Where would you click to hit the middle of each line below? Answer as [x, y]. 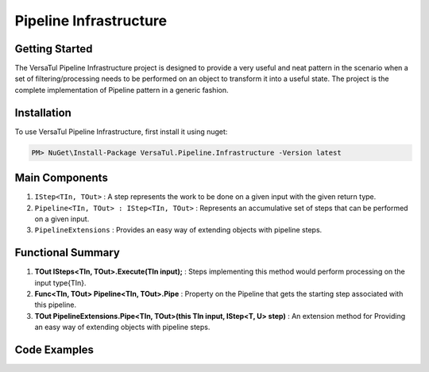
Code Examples [54, 350]
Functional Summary [68, 253]
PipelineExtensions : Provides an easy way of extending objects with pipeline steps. [178, 230]
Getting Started [54, 49]
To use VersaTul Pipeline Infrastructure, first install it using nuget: [121, 132]
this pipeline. [56, 305]
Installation [43, 112]
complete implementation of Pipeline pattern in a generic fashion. [122, 90]
